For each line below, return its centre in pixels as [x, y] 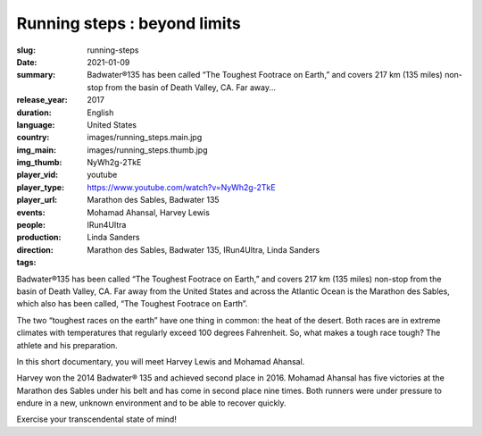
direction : [35, 249]
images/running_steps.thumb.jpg [147, 150]
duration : [34, 113]
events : [31, 212]
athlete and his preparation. [67, 345]
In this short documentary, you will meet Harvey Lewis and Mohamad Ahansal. [161, 361]
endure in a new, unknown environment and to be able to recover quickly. [151, 403]
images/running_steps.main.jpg [145, 138]
